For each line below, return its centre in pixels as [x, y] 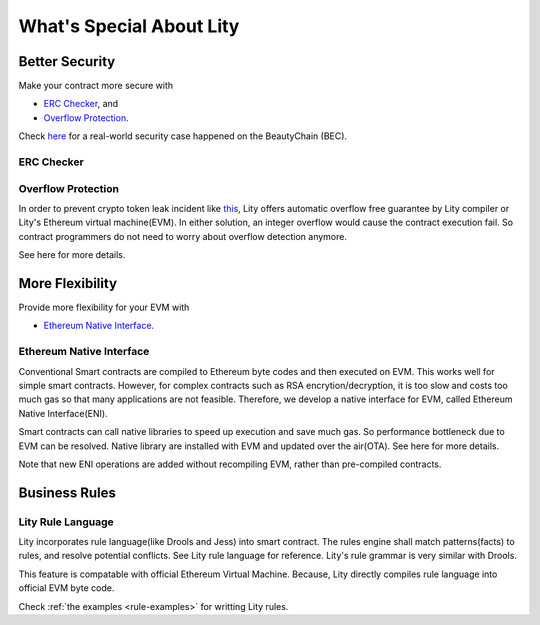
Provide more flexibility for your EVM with [104, 307]
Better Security [67, 61]
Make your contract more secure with [96, 86]
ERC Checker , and [81, 104]
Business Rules [67, 492]
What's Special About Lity [129, 26]
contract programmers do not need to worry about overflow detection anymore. [182, 236]
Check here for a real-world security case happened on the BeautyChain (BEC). [183, 136]
